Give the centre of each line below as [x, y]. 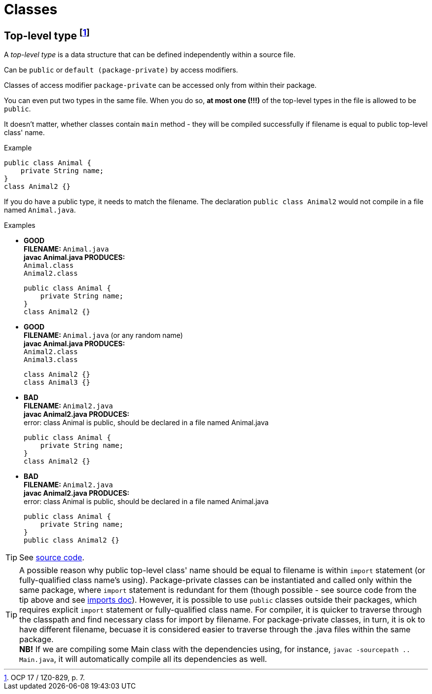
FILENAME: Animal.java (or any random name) [103, 335]
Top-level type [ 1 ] [47, 34]
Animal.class [49, 266]
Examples [20, 225]
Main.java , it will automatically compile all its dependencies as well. [143, 659]
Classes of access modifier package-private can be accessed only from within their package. [160, 85]
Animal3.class [51, 360]
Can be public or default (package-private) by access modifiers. [121, 70]
